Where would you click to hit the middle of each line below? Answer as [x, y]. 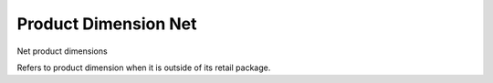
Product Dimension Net [107, 24]
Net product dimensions [63, 51]
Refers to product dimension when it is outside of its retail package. [144, 67]
